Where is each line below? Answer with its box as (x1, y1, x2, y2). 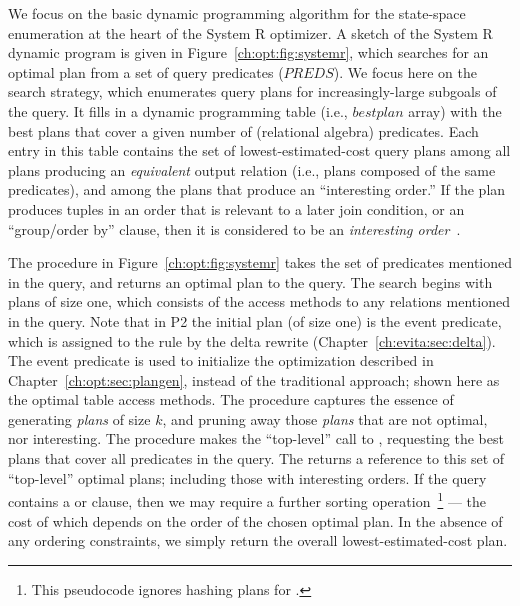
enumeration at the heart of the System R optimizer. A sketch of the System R (8, 22, 493, 43)
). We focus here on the (333, 61, 478, 82)
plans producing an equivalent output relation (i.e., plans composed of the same (8, 159, 496, 180)
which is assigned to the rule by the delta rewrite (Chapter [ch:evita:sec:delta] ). (8, 330, 496, 351)
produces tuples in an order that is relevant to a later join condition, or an (8, 198, 465, 219)
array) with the (408, 100, 502, 121)
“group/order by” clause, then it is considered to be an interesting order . (8, 218, 461, 239)
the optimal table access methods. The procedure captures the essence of (8, 389, 454, 410)
